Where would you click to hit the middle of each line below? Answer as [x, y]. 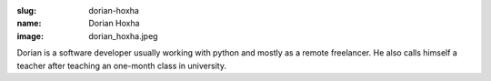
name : [29, 24]
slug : [26, 10]
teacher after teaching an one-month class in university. [122, 66]
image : [30, 35]
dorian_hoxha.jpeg [123, 35]
